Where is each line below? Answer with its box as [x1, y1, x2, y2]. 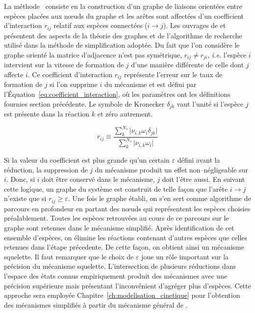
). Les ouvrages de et [163, 20, 226, 30]
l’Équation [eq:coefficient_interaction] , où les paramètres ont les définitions [4, 88, 230, 99]
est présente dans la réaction [4, 108, 90, 118]
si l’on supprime [50, 79, 98, 89]
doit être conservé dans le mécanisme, [42, 174, 155, 184]
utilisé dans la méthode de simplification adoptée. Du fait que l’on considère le [4, 40, 240, 50]
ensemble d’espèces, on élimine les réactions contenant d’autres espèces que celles [4, 232, 248, 242]
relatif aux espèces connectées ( [53, 20, 148, 30]
